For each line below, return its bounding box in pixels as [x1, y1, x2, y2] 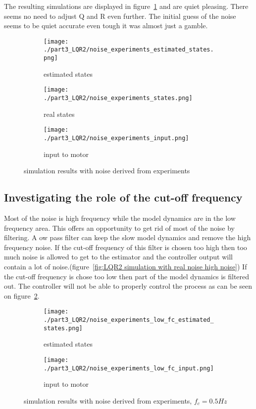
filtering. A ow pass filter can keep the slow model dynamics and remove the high [4, 232, 251, 243]
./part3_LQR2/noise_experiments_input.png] [44, 134, 189, 142]
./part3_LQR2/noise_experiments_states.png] [44, 95, 193, 102]
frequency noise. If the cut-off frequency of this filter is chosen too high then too [4, 242, 247, 252]
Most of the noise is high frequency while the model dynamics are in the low [4, 212, 236, 223]
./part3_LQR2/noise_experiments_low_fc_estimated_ [44, 316, 214, 323]
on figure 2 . [4, 290, 40, 301]
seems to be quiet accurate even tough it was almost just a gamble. [4, 20, 208, 31]
